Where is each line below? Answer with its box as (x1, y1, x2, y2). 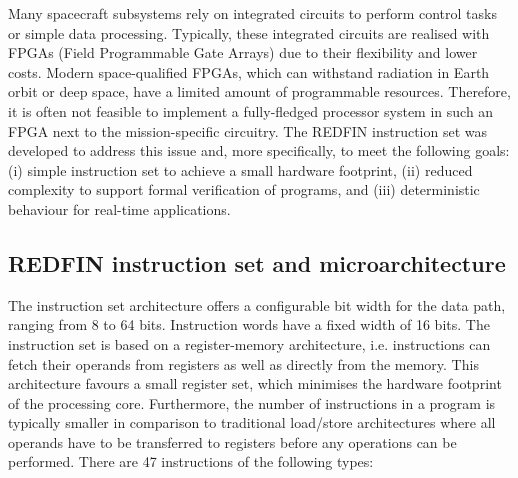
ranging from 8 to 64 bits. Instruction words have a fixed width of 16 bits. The (8, 314, 490, 335)
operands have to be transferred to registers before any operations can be (8, 431, 457, 452)
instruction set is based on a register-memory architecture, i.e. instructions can (8, 333, 491, 354)
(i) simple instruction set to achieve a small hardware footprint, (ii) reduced (8, 159, 473, 180)
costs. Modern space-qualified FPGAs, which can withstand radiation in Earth (8, 61, 490, 82)
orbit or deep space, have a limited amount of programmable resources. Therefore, (8, 81, 511, 102)
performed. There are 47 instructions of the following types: (8, 451, 374, 472)
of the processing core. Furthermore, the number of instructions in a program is (8, 392, 496, 413)
